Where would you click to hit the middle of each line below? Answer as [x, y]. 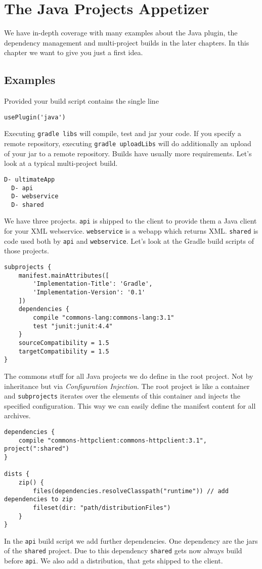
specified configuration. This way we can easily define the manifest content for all [130, 405]
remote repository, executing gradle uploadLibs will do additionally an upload [128, 143]
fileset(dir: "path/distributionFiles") [102, 508]
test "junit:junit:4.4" [73, 326]
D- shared [28, 205]
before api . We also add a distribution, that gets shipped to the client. [114, 561]
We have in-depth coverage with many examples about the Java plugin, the [121, 33]
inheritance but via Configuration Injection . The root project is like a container [127, 386]
